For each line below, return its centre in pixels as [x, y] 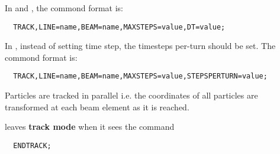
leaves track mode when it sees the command [90, 127]
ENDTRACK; [32, 145]
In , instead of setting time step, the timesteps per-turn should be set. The [140, 46]
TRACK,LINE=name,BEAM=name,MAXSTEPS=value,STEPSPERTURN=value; [140, 76]
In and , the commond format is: [64, 8]
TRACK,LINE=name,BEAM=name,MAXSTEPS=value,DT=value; [119, 27]
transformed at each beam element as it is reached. [97, 107]
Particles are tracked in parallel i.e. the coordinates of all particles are [131, 95]
